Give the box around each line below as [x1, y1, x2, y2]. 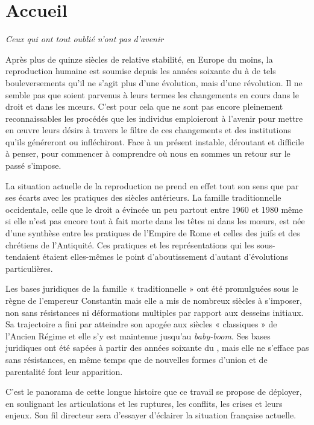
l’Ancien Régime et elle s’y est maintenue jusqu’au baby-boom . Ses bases [5, 329, 271, 342]
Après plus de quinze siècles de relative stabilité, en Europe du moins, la [5, 52, 273, 65]
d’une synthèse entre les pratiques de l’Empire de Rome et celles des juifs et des [5, 227, 300, 239]
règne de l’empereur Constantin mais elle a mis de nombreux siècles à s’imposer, [5, 294, 302, 306]
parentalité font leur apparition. [5, 365, 123, 377]
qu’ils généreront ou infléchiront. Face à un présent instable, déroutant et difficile [5, 135, 304, 148]
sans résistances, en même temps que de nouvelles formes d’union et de [5, 353, 268, 365]
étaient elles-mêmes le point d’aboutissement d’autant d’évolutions [42, 250, 288, 263]
